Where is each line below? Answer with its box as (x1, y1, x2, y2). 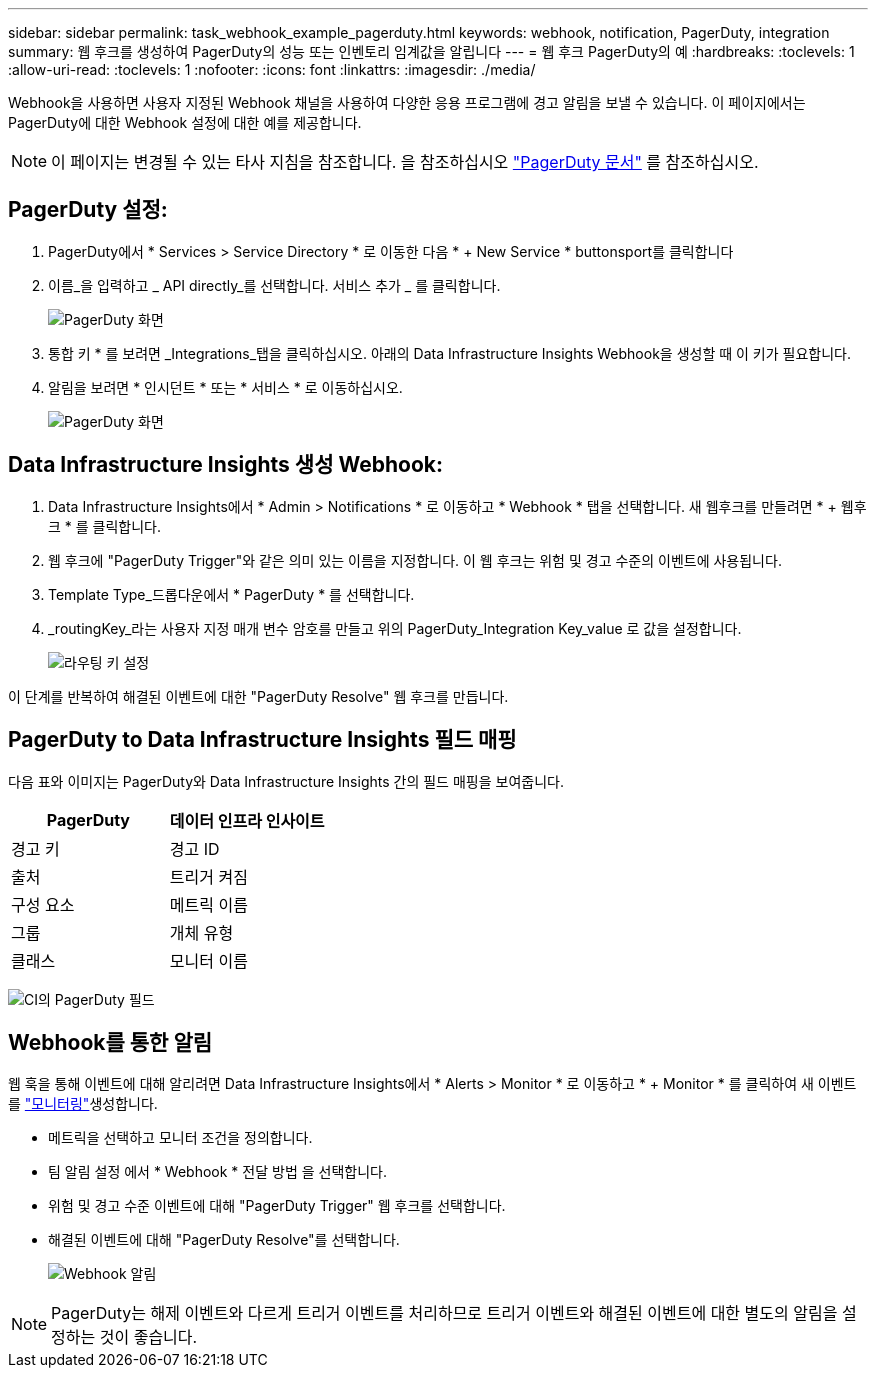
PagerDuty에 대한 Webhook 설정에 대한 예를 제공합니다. (8, 114, 362, 131)
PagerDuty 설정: (8, 197, 168, 223)
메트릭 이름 (169, 894, 248, 915)
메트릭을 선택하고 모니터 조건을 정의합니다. (48, 1129, 313, 1147)
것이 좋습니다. (99, 1327, 198, 1348)
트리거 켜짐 (169, 866, 248, 887)
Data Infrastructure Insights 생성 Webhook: (8, 452, 443, 478)
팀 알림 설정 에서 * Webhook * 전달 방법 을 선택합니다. (48, 1163, 387, 1181)
